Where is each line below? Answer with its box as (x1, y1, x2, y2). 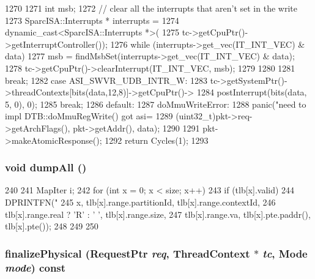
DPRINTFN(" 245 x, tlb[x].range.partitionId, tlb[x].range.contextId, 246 (5, 195, 276, 208)
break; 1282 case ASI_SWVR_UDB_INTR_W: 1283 (5, 73, 208, 86)
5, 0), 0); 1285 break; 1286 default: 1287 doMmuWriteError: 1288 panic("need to (5, 97, 306, 110)
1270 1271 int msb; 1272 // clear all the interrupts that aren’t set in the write (5, 2, 297, 14)
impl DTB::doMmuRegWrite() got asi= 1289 (5, 110, 173, 122)
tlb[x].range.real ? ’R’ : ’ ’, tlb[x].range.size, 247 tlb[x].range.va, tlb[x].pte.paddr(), (5, 207, 311, 220)
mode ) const (5, 259, 66, 275)
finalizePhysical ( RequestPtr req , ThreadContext (5, 245, 250, 261)
